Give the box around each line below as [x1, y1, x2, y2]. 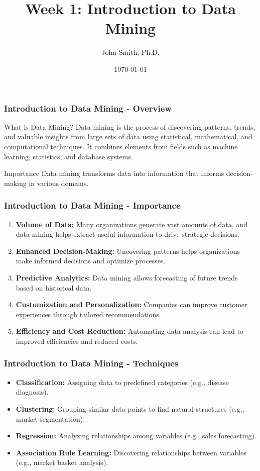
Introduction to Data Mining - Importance [4, 199, 181, 212]
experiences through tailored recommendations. [16, 309, 161, 319]
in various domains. [29, 177, 89, 188]
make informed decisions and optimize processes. [16, 255, 166, 266]
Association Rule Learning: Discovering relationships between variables [16, 447, 246, 457]
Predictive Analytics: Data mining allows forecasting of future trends [16, 272, 238, 282]
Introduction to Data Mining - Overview [4, 102, 172, 114]
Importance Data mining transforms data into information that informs [4, 168, 224, 178]
